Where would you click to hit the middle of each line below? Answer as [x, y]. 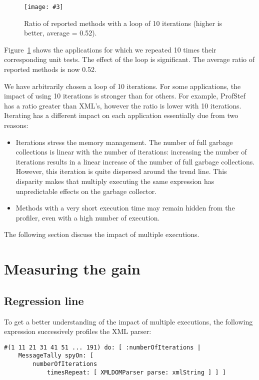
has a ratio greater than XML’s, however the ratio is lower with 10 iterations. [123, 105]
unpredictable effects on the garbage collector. [86, 191]
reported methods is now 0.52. [50, 69]
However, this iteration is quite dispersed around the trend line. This [121, 171]
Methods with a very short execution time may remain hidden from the [125, 208]
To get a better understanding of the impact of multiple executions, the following [128, 321]
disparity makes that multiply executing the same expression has [115, 181]
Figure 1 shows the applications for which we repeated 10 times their [110, 49]
